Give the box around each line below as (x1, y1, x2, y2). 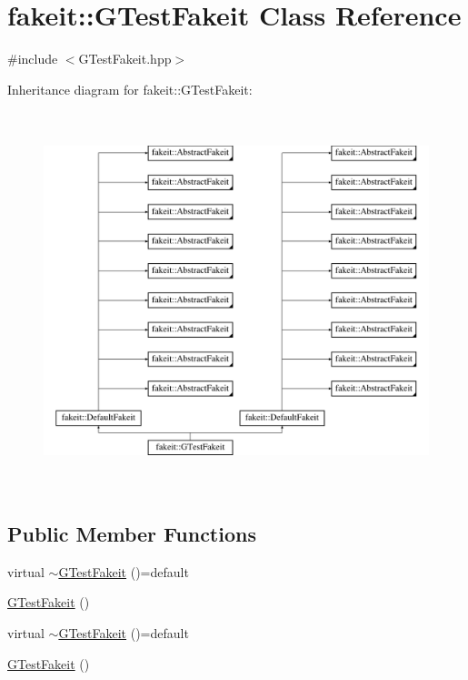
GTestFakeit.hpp (78, 49, 172, 68)
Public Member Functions (7, 520, 256, 548)
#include (7, 49, 58, 68)
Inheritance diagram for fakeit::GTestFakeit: (7, 79, 253, 98)
